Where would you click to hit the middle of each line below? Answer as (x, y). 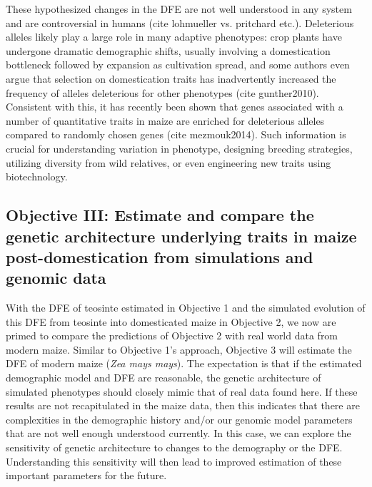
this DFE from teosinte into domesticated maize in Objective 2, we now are (171, 321)
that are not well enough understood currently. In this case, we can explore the (179, 433)
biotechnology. (37, 176)
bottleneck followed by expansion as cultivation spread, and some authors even (178, 65)
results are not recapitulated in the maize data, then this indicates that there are (183, 405)
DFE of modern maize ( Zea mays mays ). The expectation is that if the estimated (184, 363)
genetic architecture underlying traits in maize (181, 236)
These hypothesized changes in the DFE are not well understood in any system (179, 9)
